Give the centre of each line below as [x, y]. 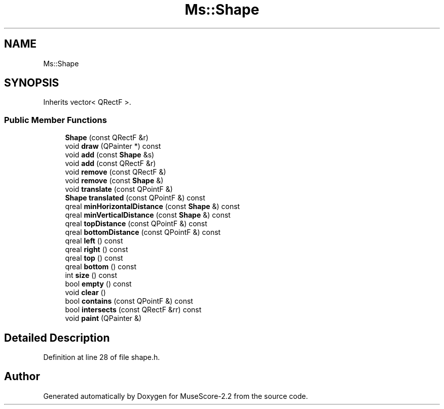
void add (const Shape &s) [110, 155]
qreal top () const [94, 258]
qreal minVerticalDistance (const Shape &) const [148, 215]
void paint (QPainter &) [103, 318]
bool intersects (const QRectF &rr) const [133, 310]
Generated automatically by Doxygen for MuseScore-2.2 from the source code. [176, 396]
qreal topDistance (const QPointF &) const [136, 224]
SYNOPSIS [32, 83]
